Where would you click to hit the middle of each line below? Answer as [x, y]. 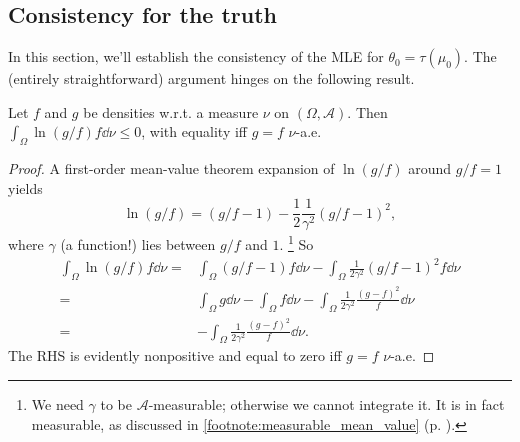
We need [57, 404]
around [430, 168]
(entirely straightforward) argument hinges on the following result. [211, 78]
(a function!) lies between [138, 244]
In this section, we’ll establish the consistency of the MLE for [196, 56]
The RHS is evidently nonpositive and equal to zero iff [175, 355]
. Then [367, 111]
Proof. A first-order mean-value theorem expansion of [171, 168]
